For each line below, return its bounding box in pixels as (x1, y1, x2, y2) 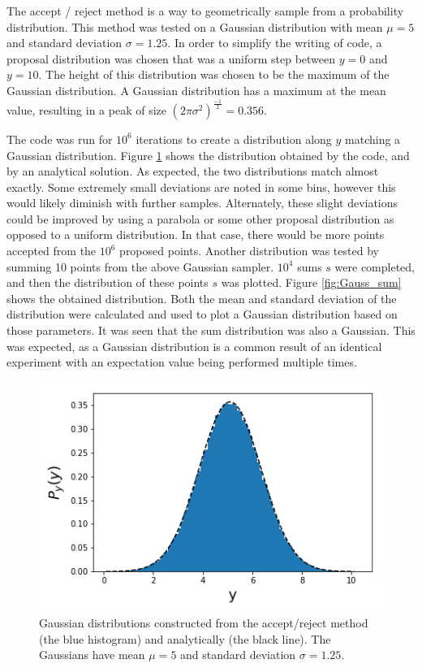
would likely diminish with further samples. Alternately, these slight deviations (6, 194, 398, 211)
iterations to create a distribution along (136, 130, 332, 147)
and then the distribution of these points (6, 274, 209, 291)
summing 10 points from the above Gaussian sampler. (6, 258, 274, 275)
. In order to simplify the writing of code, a (167, 34, 382, 51)
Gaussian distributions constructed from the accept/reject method (39, 614, 368, 631)
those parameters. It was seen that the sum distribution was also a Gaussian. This (6, 322, 416, 339)
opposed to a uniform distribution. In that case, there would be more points (6, 226, 385, 243)
